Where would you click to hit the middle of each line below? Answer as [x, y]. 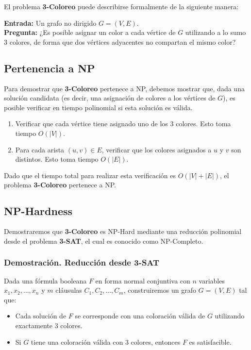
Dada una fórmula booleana [45, 280]
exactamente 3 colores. [49, 325]
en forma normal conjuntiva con [143, 280]
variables [212, 280]
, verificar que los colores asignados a [157, 149]
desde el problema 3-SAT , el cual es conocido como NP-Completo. [104, 241]
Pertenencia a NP [50, 68]
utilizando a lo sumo [216, 32]
